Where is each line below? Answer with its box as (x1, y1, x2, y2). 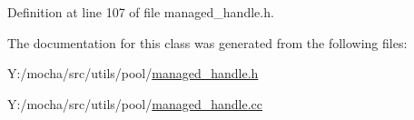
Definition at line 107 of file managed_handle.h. (7, 3, 274, 21)
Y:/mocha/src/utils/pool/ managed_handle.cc (7, 94, 262, 113)
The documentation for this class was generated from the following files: (7, 33, 408, 52)
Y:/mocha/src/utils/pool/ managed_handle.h (7, 64, 259, 83)
